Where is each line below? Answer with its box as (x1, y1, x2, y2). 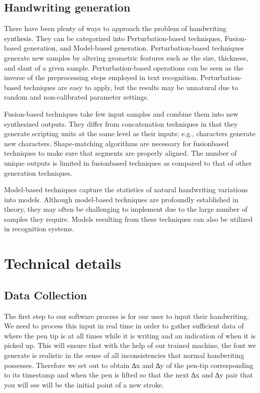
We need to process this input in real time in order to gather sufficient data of (4, 320, 244, 331)
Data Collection (4, 287, 87, 302)
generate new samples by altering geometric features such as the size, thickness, (4, 52, 248, 63)
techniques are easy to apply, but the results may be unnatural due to (23, 82, 238, 92)
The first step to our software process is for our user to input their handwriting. (4, 310, 249, 321)
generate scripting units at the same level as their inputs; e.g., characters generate (4, 128, 255, 139)
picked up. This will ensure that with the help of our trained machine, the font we (4, 340, 256, 350)
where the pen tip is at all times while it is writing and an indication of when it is (4, 330, 256, 340)
